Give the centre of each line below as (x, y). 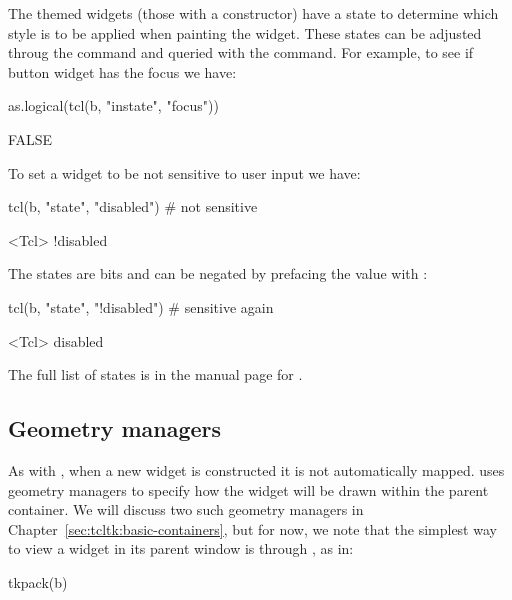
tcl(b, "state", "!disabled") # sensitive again (141, 306)
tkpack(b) (38, 581)
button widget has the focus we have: (122, 71)
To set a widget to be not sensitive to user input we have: (184, 172)
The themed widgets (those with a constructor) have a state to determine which (253, 13)
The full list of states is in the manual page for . (155, 374)
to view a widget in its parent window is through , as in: (181, 548)
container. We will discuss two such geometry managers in (186, 509)
